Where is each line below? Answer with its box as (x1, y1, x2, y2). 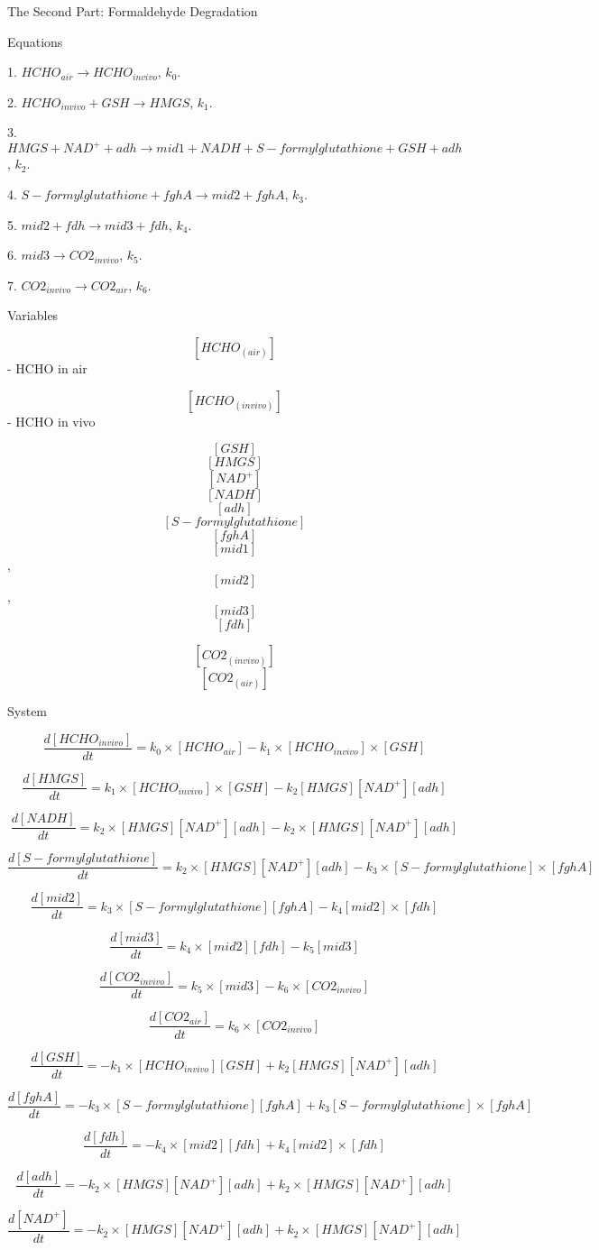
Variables (7, 306, 59, 325)
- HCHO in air (7, 359, 88, 378)
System (7, 702, 48, 721)
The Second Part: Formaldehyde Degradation (7, 2, 258, 20)
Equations (7, 32, 63, 51)
